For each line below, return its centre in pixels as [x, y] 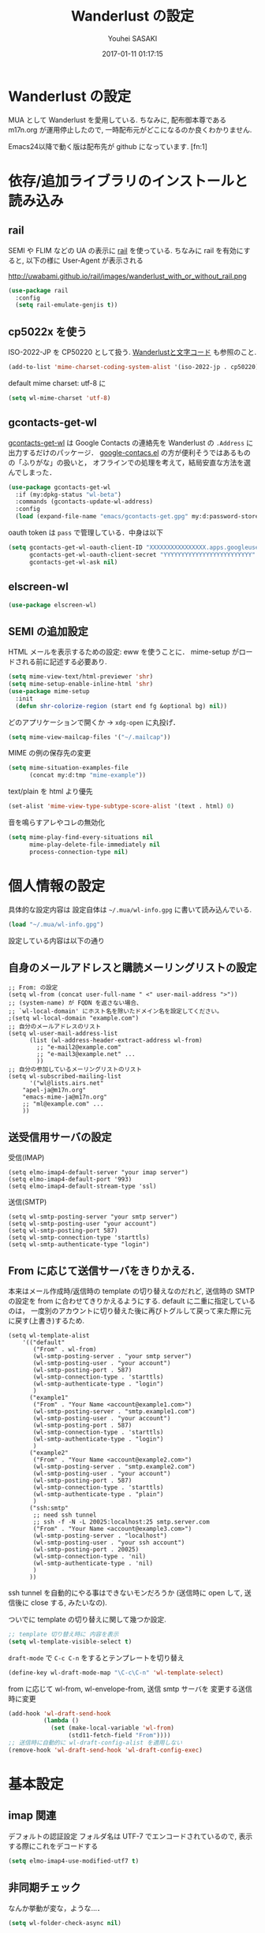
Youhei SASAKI [132, 38]
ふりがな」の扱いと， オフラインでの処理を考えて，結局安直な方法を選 [136, 462]
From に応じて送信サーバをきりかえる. [102, 1271]
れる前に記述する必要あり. [65, 662]
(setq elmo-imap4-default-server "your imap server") [99, 1173]
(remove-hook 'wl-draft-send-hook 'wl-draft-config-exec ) [105, 1750]
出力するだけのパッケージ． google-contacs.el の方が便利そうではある [123, 452]
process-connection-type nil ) [78, 852]
